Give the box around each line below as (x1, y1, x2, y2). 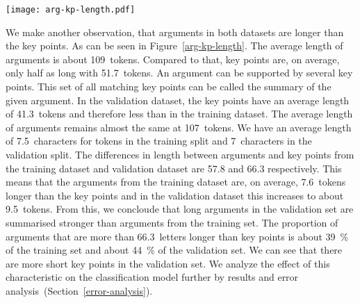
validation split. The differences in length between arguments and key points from (6, 147, 354, 161)
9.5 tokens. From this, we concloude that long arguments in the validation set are (6, 202, 354, 216)
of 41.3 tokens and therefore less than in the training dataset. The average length (6, 106, 353, 121)
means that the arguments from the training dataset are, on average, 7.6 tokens (6, 174, 346, 189)
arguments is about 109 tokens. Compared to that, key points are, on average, (6, 51, 340, 66)
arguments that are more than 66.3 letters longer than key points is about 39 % (6, 229, 349, 243)
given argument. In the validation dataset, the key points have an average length (6, 92, 350, 107)
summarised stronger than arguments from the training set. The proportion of (6, 215, 338, 229)
